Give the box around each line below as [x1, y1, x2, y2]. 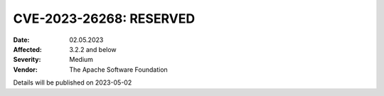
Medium [69, 55, 94, 64]
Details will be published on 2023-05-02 [13, 78, 132, 87]
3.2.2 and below [69, 45, 117, 53]
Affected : [13, 45, 43, 53]
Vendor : [13, 65, 38, 74]
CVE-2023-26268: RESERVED [13, 11, 196, 26]
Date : [13, 36, 30, 44]
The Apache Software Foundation [69, 65, 169, 74]
